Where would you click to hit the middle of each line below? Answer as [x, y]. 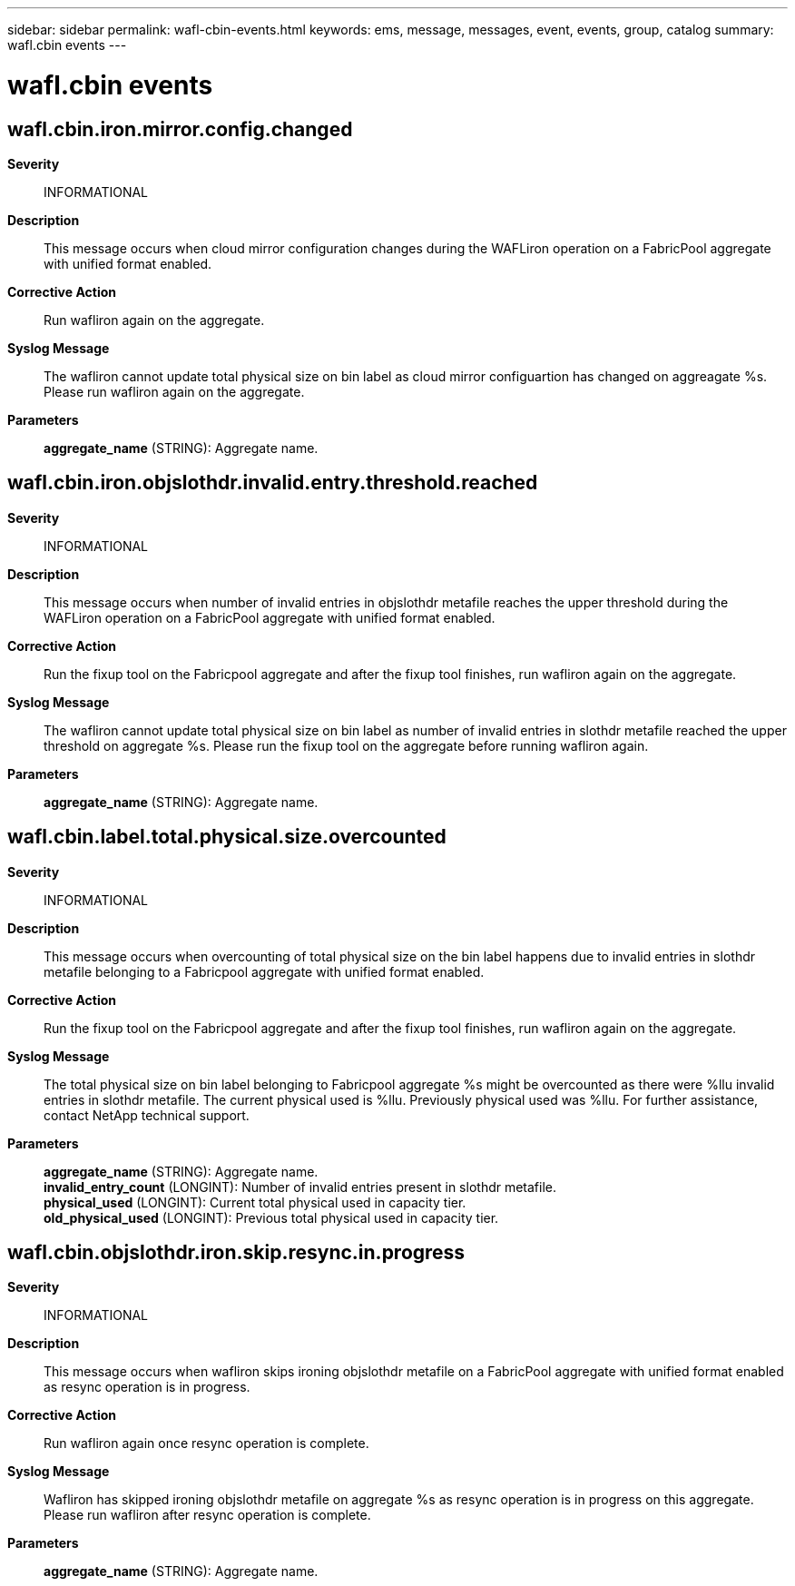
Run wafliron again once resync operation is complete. [206, 1443]
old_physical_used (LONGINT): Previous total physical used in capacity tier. [271, 1217]
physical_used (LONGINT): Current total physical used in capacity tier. [255, 1202]
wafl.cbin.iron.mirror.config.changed [180, 129]
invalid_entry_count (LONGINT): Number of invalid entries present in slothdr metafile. [300, 1187]
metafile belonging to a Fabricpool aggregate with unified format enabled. [264, 971]
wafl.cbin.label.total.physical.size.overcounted [227, 837]
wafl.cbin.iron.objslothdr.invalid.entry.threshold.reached [273, 483]
